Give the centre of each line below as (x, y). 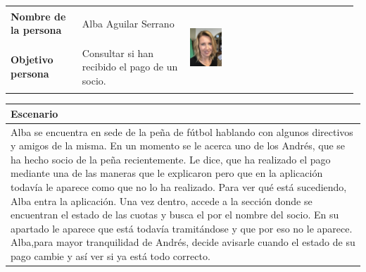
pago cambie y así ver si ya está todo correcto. (111, 255)
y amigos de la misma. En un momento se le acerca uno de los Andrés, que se (178, 146)
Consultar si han (118, 52)
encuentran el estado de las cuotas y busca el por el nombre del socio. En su (175, 215)
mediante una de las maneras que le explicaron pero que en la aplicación (167, 173)
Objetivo (32, 60)
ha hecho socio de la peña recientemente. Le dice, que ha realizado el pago (171, 159)
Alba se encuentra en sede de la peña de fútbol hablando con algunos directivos (182, 131)
